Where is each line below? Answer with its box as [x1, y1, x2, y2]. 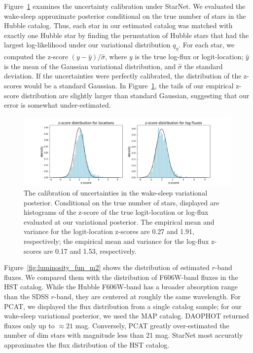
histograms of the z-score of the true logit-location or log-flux [24, 207, 209, 217]
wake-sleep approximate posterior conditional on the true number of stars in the [4, 10, 246, 21]
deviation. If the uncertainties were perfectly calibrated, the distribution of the [4, 71, 242, 81]
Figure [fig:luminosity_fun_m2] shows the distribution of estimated [4, 262, 210, 273]
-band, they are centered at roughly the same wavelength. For [54, 291, 241, 302]
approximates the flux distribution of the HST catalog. [4, 340, 170, 350]
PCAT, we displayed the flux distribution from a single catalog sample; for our [4, 301, 242, 311]
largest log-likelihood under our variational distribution [4, 39, 171, 50]
